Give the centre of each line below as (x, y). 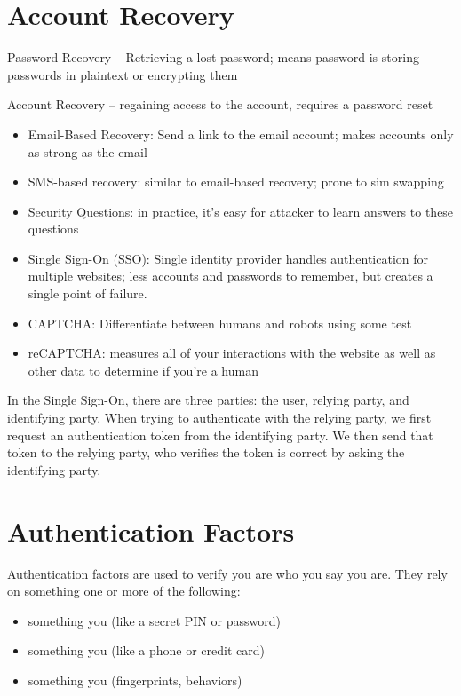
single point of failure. (87, 293)
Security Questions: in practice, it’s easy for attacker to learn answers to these (241, 211)
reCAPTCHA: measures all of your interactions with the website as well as (232, 353)
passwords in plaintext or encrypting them (123, 74)
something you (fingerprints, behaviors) (135, 680)
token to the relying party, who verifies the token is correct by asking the (206, 452)
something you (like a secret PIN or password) (154, 620)
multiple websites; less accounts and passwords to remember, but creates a (230, 276)
